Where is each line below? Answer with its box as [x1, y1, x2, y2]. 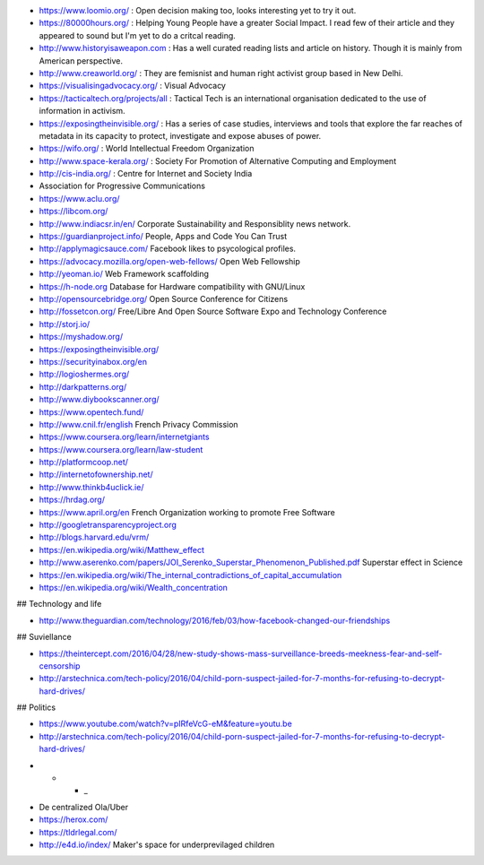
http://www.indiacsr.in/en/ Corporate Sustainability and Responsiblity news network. [39, 218, 351, 229]
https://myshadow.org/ [39, 332, 124, 342]
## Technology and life [16, 599, 102, 610]
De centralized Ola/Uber [39, 801, 129, 812]
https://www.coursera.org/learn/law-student [39, 444, 203, 454]
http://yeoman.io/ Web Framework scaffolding [39, 269, 210, 280]
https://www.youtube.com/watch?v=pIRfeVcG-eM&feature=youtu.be [39, 718, 293, 730]
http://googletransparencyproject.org [39, 520, 177, 531]
